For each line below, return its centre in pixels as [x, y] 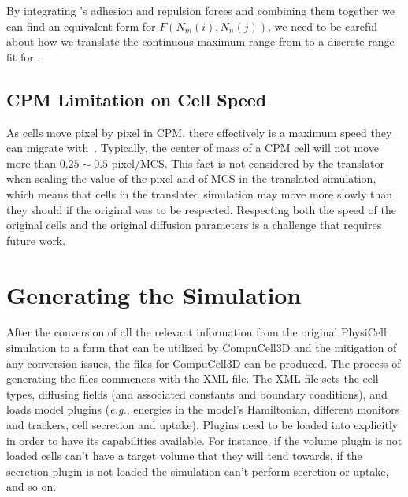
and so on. [32, 486]
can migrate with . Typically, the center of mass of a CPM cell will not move [193, 148]
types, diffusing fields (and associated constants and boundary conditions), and [197, 393]
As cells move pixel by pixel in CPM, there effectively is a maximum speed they [199, 132]
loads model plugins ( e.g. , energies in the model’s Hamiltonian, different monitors [203, 409]
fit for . [24, 56]
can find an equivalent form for [81, 26]
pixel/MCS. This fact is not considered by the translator [248, 163]
